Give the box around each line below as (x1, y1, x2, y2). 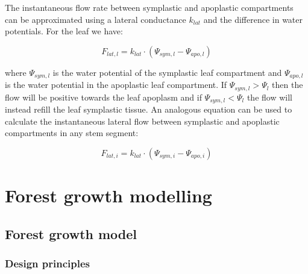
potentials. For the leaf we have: (5, 25, 123, 37)
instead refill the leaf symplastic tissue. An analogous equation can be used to (5, 103, 292, 116)
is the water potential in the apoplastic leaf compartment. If (5, 78, 227, 91)
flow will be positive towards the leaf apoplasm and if (5, 90, 202, 103)
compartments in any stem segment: (5, 126, 139, 139)
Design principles (5, 256, 90, 270)
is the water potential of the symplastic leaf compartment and (52, 66, 282, 78)
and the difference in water (203, 13, 303, 25)
